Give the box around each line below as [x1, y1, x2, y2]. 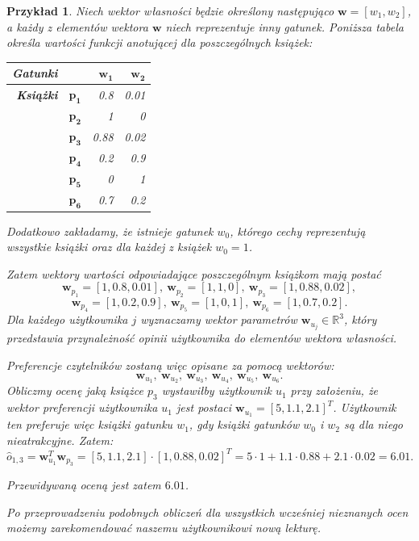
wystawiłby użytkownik [161, 382, 272, 399]
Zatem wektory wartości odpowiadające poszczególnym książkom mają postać [6, 265, 381, 282]
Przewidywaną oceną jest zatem [6, 476, 161, 493]
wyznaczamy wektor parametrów [140, 311, 297, 328]
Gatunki [12, 65, 58, 82]
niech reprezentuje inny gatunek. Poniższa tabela [165, 18, 404, 35]
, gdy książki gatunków [189, 416, 300, 433]
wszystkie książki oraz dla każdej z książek [6, 238, 212, 255]
